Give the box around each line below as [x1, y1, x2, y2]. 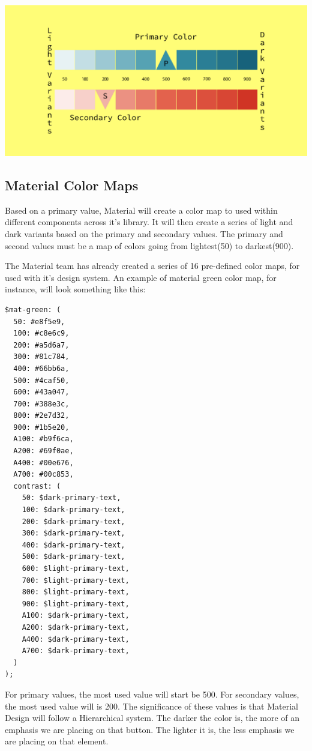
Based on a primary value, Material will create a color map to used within [5, 204, 278, 216]
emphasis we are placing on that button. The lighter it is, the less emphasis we [5, 723, 295, 735]
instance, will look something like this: [5, 283, 146, 295]
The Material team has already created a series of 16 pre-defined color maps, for [5, 259, 300, 272]
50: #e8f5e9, [13, 317, 65, 326]
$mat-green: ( [5, 305, 61, 314]
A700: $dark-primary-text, [22, 647, 130, 656]
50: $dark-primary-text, [22, 493, 121, 502]
